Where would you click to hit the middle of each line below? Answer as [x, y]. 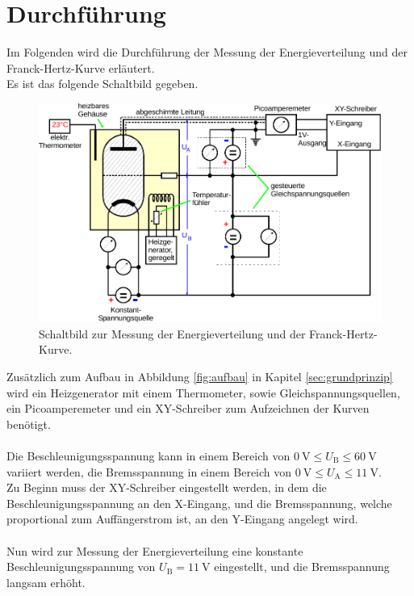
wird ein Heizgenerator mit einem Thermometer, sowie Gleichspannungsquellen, [203, 392]
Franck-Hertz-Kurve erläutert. [81, 67]
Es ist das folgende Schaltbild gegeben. [102, 84]
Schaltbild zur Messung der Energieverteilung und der [172, 333]
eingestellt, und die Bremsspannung [302, 567]
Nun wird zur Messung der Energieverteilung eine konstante [155, 550]
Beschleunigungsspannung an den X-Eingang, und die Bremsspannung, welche [199, 503]
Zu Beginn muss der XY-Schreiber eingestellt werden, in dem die [167, 487]
